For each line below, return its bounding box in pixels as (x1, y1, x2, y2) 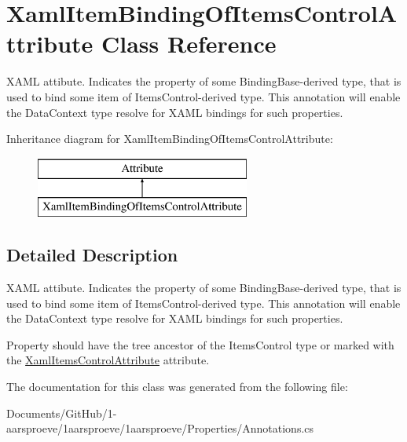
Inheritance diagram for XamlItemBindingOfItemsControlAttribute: (6, 130, 333, 147)
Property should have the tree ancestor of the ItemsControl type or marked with (6, 336, 394, 353)
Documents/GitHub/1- (6, 404, 117, 421)
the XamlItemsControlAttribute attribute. (6, 352, 210, 368)
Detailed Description (6, 243, 178, 267)
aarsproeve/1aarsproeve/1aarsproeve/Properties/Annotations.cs (6, 420, 314, 437)
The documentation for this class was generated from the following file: (6, 378, 348, 395)
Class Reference (101, 27, 277, 60)
